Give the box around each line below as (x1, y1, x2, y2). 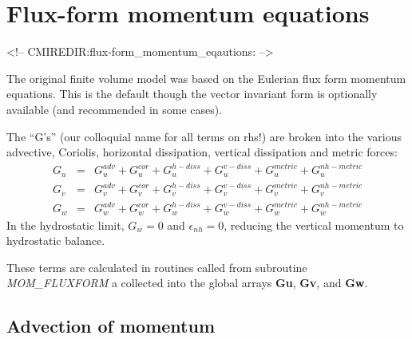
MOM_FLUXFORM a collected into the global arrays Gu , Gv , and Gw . (6, 274, 368, 291)
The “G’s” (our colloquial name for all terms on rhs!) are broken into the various (6, 128, 402, 144)
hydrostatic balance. (6, 232, 105, 249)
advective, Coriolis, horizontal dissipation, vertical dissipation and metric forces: (6, 144, 398, 160)
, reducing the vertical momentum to (224, 216, 404, 233)
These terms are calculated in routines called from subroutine (6, 258, 307, 275)
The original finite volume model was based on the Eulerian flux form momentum (6, 69, 406, 86)
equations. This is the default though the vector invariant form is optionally (6, 85, 378, 102)
